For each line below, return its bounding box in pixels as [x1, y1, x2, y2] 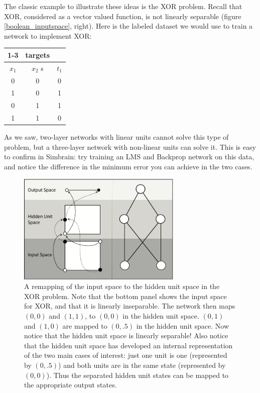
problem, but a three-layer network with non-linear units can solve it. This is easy [4, 141, 256, 152]
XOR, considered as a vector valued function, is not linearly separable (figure [4, 11, 241, 21]
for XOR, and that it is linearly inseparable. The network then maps [24, 301, 235, 311]
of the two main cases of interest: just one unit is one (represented [24, 350, 227, 360]
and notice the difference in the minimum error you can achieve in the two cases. [4, 161, 252, 171]
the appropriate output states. [24, 379, 117, 390]
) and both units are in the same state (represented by [58, 359, 226, 370]
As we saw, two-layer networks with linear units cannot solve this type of [4, 132, 229, 142]
